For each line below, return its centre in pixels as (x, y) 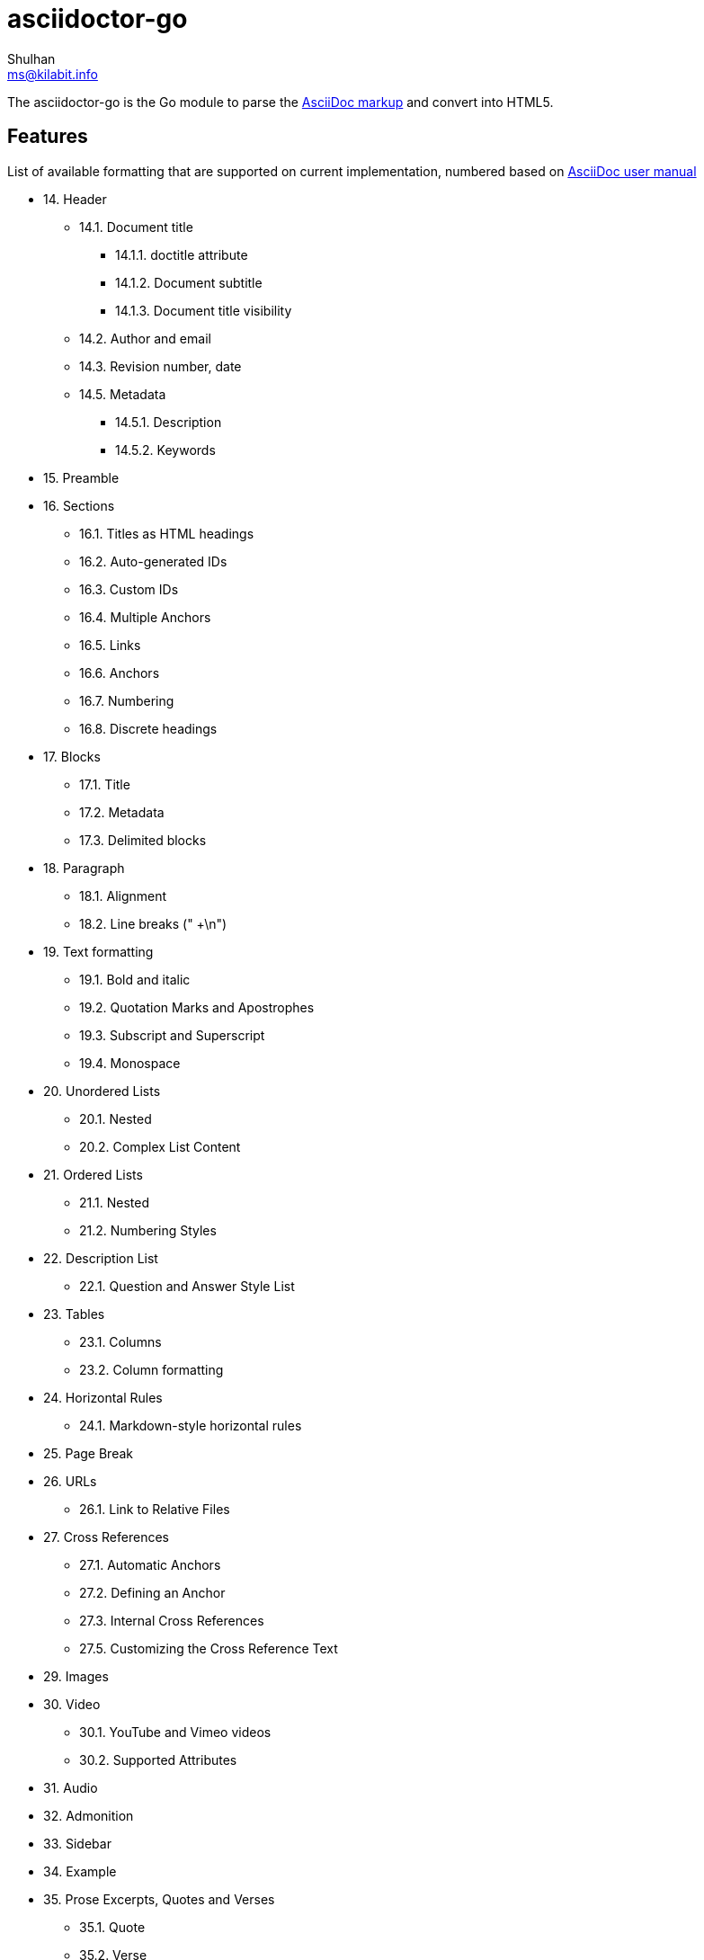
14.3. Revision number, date (160, 366)
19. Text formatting (98, 951)
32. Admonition (89, 1815)
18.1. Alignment (123, 895)
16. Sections (79, 505)
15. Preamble (81, 477)
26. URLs (70, 1481)
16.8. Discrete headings (148, 728)
